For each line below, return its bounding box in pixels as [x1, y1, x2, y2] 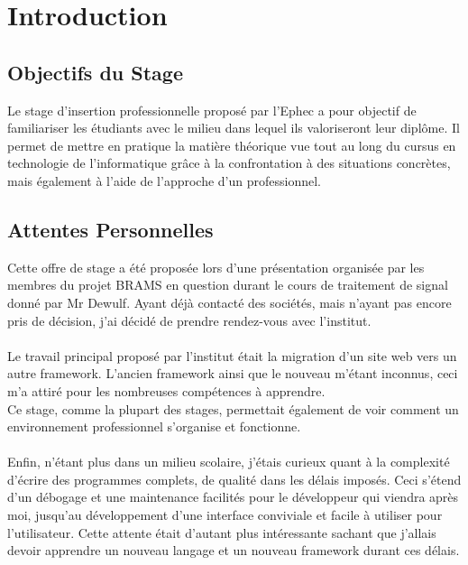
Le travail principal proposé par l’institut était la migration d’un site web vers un [7, 346, 457, 365]
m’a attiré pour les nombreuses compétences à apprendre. [7, 381, 326, 400]
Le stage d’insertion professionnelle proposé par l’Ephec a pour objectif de [7, 100, 417, 119]
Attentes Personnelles [7, 215, 214, 243]
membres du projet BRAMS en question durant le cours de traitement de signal [7, 275, 448, 294]
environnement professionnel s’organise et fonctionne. [7, 417, 301, 436]
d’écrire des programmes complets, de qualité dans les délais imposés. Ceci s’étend [7, 469, 462, 488]
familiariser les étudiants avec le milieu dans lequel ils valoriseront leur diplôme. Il [7, 118, 460, 137]
